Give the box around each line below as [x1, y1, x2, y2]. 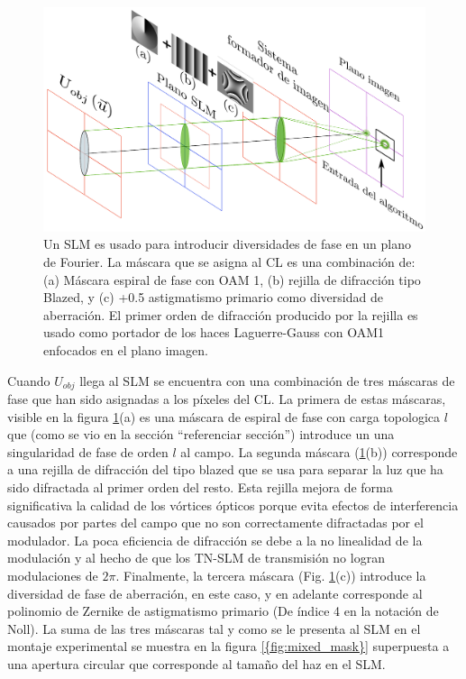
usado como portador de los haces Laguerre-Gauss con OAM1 [43, 323, 385, 342]
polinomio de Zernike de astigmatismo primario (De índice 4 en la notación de [7, 601, 439, 620]
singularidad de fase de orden [7, 442, 169, 461]
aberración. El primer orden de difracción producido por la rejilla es [43, 305, 418, 324]
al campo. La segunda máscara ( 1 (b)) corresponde [180, 442, 458, 461]
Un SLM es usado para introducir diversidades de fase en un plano [43, 234, 411, 253]
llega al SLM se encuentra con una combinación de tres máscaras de [79, 371, 455, 390]
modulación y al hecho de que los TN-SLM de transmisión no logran [7, 548, 385, 567]
